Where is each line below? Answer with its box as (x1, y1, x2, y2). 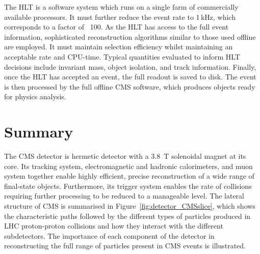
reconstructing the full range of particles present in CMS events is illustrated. (4, 240, 246, 251)
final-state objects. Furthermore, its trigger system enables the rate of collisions (4, 180, 252, 191)
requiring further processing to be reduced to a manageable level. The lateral (4, 190, 244, 201)
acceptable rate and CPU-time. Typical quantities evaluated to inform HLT (4, 51, 240, 62)
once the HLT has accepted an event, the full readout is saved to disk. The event (4, 71, 256, 82)
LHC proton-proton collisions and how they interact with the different (4, 220, 223, 231)
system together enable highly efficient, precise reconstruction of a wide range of (4, 171, 254, 181)
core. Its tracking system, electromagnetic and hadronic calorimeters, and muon (4, 160, 253, 171)
